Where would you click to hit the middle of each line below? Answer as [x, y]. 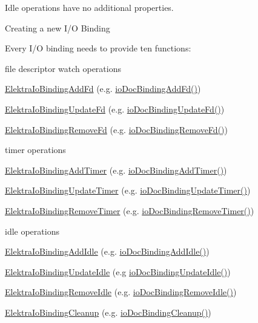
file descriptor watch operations [63, 68]
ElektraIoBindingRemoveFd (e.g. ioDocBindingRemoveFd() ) [116, 129]
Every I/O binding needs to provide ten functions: [98, 48]
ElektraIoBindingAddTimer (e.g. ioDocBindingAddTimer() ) [116, 170]
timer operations [35, 150]
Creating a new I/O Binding [58, 28]
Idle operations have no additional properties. [89, 7]
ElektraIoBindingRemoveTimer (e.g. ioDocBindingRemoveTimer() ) [130, 210]
